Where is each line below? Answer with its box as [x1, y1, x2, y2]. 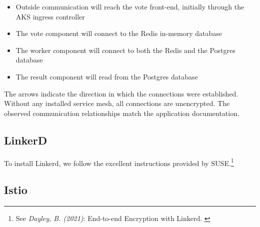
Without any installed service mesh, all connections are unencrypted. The [4, 98, 230, 108]
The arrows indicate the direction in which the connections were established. [4, 88, 238, 98]
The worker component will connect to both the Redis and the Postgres [15, 44, 235, 55]
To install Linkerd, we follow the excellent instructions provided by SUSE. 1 [4, 156, 234, 168]
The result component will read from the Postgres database [15, 71, 198, 81]
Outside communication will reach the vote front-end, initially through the [15, 1, 244, 11]
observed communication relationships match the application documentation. [4, 107, 239, 118]
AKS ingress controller [15, 11, 85, 21]
